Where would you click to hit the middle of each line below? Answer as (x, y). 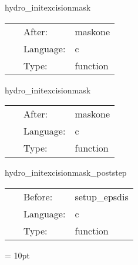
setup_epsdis (102, 196)
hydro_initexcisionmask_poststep (66, 172)
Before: (38, 196)
